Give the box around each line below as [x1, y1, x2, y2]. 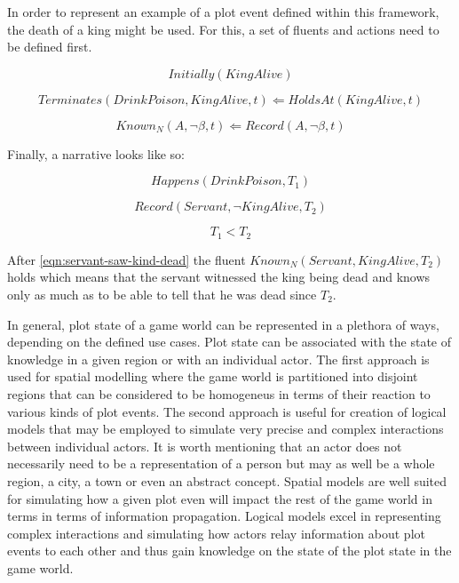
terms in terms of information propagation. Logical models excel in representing [7, 507, 441, 525]
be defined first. [7, 37, 92, 56]
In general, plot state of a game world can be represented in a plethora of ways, [7, 315, 439, 333]
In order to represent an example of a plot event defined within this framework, [7, 3, 439, 20]
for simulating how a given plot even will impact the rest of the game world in [7, 489, 432, 507]
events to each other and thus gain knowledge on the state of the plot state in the [7, 541, 452, 560]
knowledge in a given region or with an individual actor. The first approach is [7, 349, 430, 368]
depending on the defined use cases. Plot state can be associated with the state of [7, 332, 452, 351]
